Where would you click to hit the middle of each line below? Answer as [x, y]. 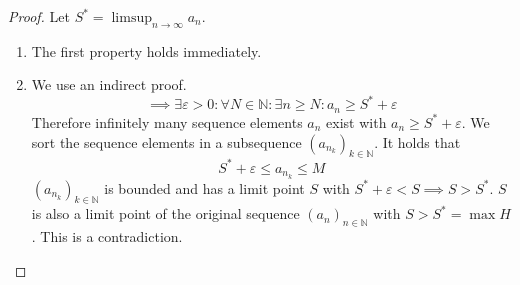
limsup [131, 18]
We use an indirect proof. [109, 84]
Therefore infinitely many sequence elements [167, 121]
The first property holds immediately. [146, 50]
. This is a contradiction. [107, 236]
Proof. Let [39, 16]
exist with [356, 121]
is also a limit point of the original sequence [165, 213]
